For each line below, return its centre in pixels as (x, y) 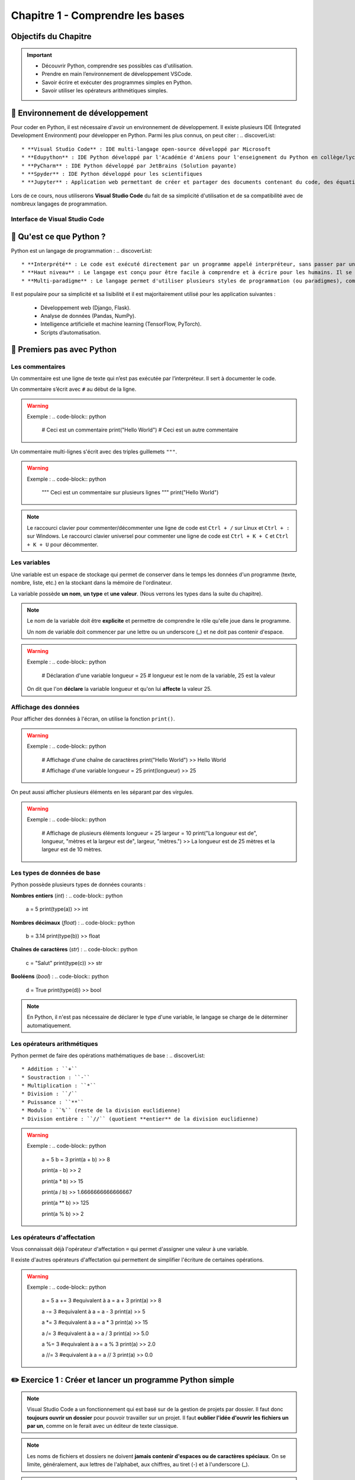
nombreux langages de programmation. (59, 204)
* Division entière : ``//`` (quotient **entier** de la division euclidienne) (140, 1119)
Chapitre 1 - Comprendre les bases (98, 15)
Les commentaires (38, 366)
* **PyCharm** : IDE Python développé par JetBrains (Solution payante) (129, 165)
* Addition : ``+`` (50, 1069)
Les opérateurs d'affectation (53, 1237)
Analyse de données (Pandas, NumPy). (88, 316)
